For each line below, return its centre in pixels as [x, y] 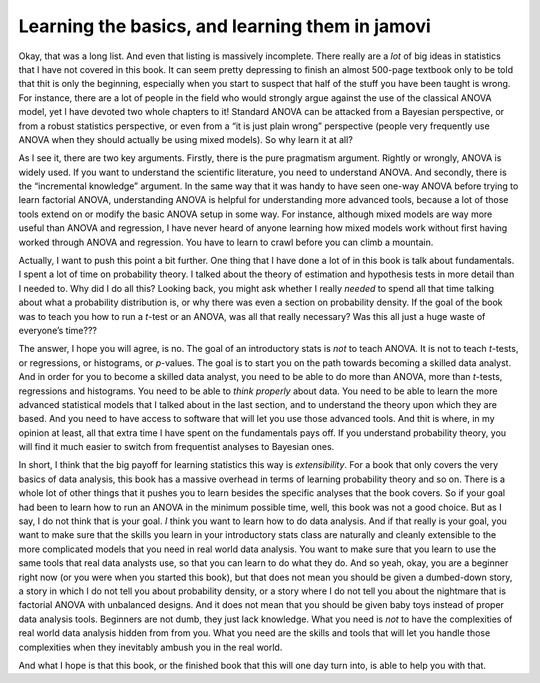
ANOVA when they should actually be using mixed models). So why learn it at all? [186, 139]
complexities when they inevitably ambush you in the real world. [150, 647]
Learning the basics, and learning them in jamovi [225, 26]
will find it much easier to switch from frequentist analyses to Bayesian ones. [176, 447]
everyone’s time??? [57, 330]
